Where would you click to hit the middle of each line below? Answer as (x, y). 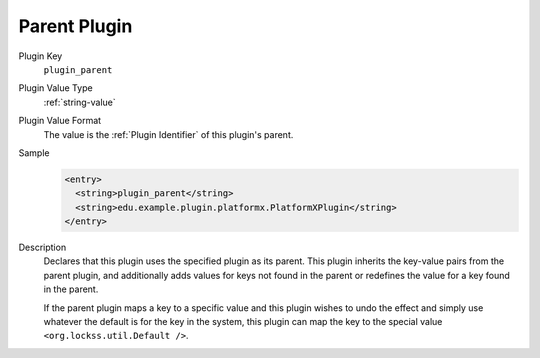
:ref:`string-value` (80, 102)
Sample (34, 152)
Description (42, 247)
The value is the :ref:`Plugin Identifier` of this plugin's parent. (168, 134)
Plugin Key (40, 56)
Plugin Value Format (60, 121)
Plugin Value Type (56, 88)
